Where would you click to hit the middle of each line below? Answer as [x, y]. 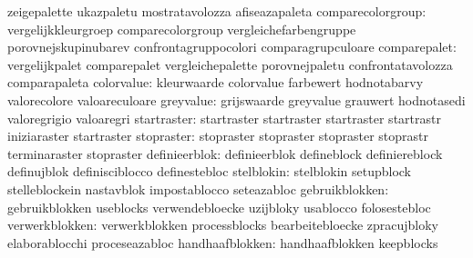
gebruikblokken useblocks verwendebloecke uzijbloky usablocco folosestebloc [219, 207]
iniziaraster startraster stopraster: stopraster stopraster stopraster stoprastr [218, 136]
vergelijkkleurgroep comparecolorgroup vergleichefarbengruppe [182, 29]
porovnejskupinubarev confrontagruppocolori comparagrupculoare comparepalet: [232, 47]
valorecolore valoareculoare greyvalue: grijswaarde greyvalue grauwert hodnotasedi [236, 99]
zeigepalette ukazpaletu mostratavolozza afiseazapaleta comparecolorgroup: [217, 11]
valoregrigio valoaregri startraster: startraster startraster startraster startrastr [224, 118]
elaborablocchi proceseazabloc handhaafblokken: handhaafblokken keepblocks [223, 242]
